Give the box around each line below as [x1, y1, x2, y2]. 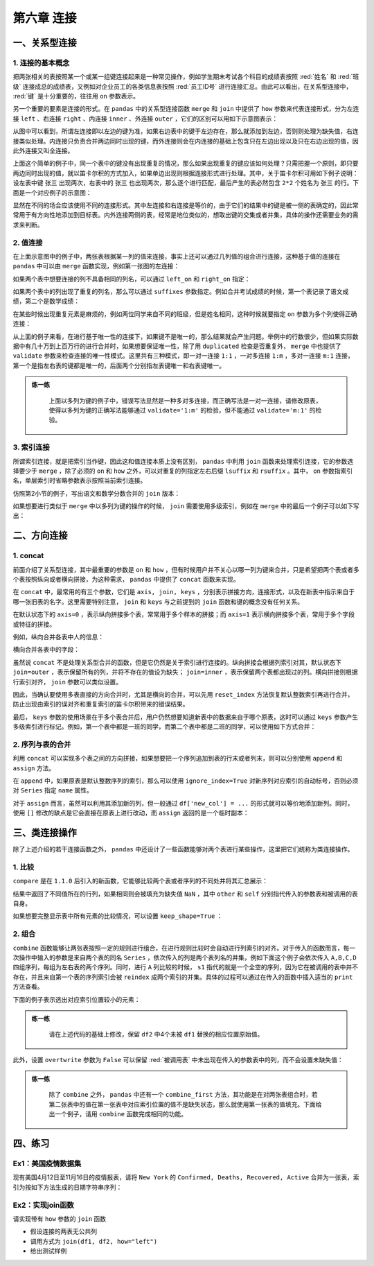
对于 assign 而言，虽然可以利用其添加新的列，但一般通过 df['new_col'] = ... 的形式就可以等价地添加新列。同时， [12, 799, 354, 807]
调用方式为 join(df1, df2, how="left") [30, 1237, 158, 1245]
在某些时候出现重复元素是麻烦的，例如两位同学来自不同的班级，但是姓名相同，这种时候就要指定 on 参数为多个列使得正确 [12, 309, 357, 318]
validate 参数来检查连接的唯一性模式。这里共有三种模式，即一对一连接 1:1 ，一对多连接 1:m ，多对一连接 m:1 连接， [12, 352, 354, 360]
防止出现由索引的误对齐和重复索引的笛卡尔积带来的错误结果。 [12, 700, 189, 709]
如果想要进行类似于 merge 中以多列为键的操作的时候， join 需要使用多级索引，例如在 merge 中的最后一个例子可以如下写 [12, 502, 359, 510]
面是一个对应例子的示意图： [12, 188, 92, 197]
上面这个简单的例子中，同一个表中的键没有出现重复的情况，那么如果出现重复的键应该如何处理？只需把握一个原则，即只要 [12, 159, 359, 168]
